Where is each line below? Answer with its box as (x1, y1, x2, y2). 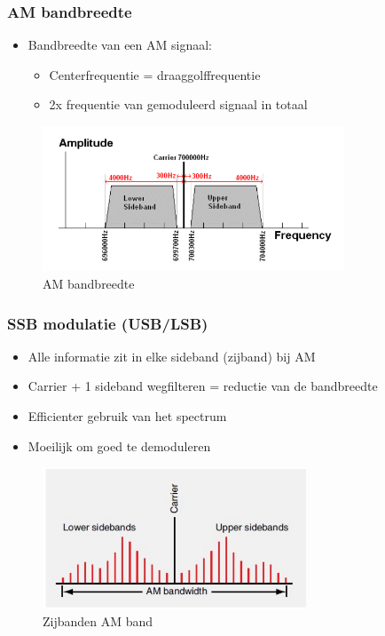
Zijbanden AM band (43, 611, 153, 630)
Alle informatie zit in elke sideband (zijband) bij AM (27, 346, 316, 365)
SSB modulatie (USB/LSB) (7, 312, 208, 334)
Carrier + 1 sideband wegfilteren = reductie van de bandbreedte (27, 377, 378, 395)
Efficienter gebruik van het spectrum (27, 407, 227, 425)
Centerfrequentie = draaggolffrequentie (49, 65, 261, 83)
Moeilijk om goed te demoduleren (27, 436, 211, 455)
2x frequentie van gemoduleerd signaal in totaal (49, 95, 308, 114)
